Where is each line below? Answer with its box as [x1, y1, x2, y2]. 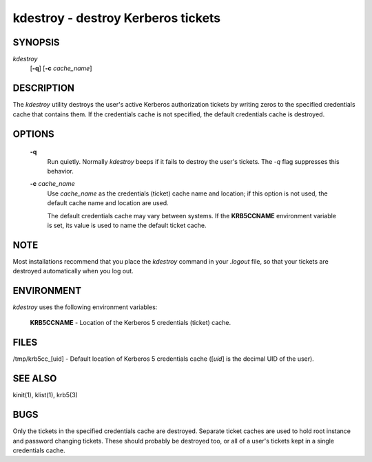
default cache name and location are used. [47, 199, 169, 207]
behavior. [47, 167, 74, 175]
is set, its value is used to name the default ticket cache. [47, 221, 207, 229]
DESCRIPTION [12, 83, 75, 94]
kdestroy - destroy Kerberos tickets [12, 10, 221, 25]
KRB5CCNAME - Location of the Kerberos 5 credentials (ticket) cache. [30, 319, 231, 327]
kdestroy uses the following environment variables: [12, 303, 158, 311]
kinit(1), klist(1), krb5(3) [12, 391, 79, 399]
